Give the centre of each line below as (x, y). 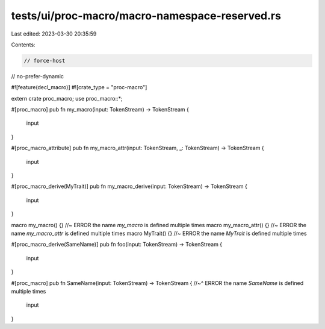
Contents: (23, 45)
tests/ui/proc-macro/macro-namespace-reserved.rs (146, 16)
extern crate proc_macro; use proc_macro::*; (67, 98)
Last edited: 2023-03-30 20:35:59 (54, 34)
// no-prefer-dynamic (38, 76)
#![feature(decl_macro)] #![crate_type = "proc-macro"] (79, 87)
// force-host (45, 61)
